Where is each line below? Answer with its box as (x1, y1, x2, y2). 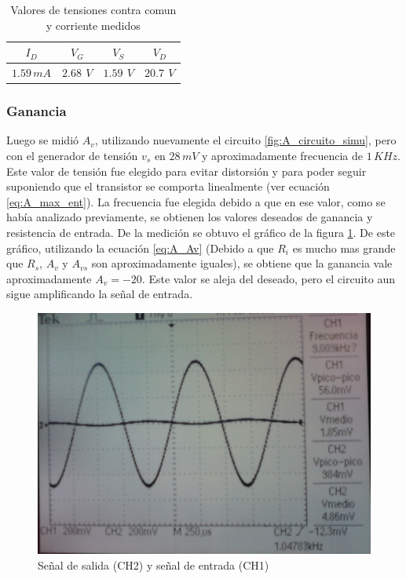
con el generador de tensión (6, 147, 138, 163)
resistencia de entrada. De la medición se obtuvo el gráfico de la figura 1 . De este (6, 224, 396, 240)
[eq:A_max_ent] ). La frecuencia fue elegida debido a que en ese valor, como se (6, 193, 386, 209)
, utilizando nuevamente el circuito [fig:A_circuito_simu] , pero (94, 132, 397, 148)
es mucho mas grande (292, 239, 396, 256)
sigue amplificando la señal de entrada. (6, 286, 193, 302)
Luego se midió (6, 132, 79, 148)
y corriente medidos (46, 16, 141, 33)
